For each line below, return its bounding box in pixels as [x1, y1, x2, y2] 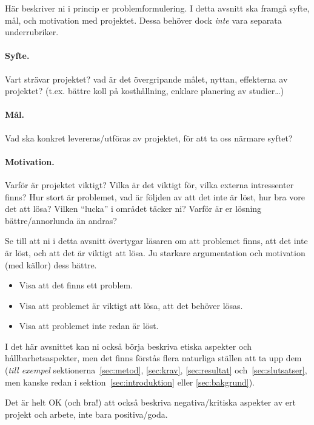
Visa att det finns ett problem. [19, 279, 133, 291]
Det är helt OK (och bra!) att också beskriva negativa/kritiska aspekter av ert [5, 396, 296, 409]
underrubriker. [5, 25, 59, 38]
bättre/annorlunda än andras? [5, 214, 117, 226]
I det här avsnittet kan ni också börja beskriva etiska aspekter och [5, 339, 252, 352]
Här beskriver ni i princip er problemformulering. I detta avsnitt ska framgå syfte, [5, 2, 310, 14]
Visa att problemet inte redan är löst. [19, 319, 159, 332]
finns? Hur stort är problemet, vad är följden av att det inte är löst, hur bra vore [5, 190, 305, 203]
